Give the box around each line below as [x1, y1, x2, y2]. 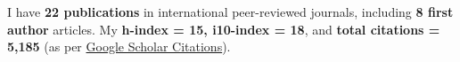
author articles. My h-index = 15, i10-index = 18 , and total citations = [7, 19, 440, 38]
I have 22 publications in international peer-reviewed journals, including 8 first [7, 3, 454, 20]
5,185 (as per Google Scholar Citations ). [7, 37, 231, 56]
